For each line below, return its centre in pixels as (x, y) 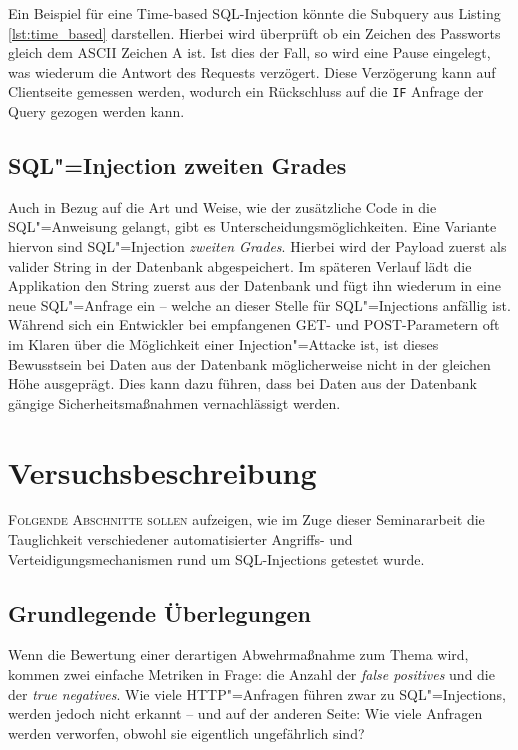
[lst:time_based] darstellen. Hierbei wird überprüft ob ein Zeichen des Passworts (254, 32)
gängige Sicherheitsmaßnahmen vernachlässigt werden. (174, 402)
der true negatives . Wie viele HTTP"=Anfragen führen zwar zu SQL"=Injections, (257, 693)
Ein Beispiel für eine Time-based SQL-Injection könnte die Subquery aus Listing (254, 13)
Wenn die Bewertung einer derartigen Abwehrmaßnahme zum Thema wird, (238, 654)
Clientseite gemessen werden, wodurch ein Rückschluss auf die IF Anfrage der (246, 91)
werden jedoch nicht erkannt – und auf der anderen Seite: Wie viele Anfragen (245, 713)
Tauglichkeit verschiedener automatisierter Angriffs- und (180, 539)
